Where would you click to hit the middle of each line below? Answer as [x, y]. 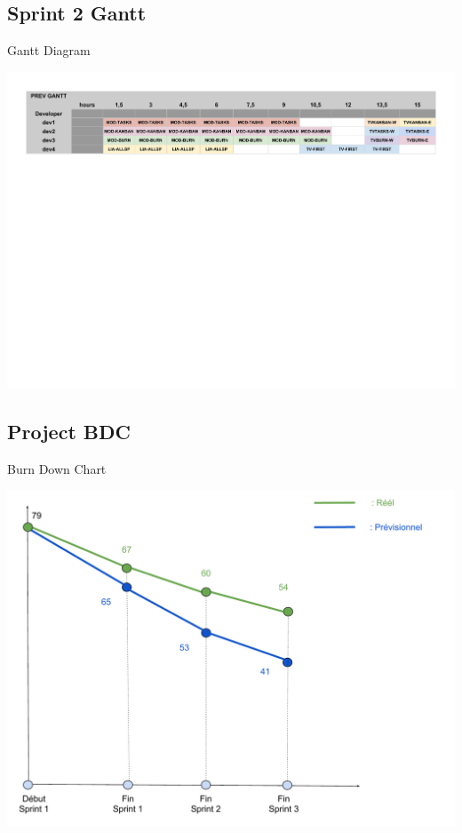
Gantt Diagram [49, 50]
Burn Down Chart [57, 468]
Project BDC [69, 431]
